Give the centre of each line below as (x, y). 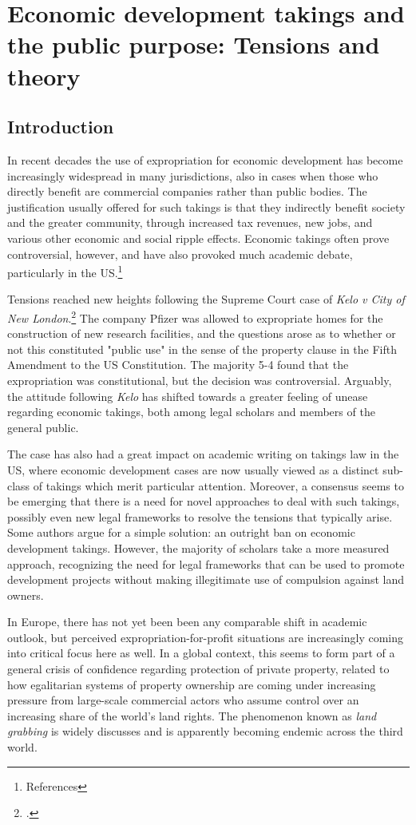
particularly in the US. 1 (65, 271)
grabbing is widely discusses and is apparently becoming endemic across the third (205, 731)
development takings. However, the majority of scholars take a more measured (198, 547)
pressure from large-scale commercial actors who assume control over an (183, 700)
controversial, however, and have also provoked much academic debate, (180, 254)
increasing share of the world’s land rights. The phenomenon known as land (192, 715)
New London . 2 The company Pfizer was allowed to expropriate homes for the (195, 316)
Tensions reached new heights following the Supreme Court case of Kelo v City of (206, 299)
